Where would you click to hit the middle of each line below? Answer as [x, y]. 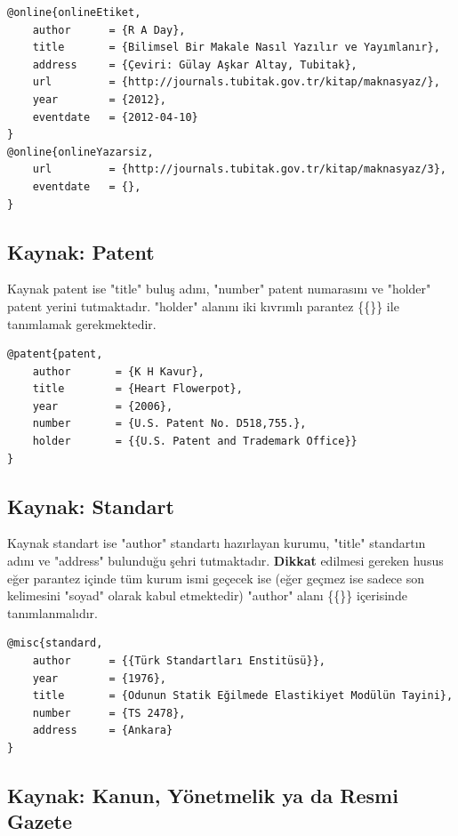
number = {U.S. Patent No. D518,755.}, [169, 424]
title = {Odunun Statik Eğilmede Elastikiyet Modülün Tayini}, [243, 696]
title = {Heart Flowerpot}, [137, 389]
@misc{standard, [55, 643]
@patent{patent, [55, 354]
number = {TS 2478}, [109, 713]
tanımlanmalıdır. [52, 612]
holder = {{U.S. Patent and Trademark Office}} [195, 442]
